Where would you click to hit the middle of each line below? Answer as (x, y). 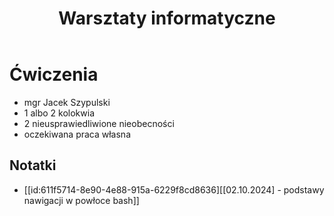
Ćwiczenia (54, 74)
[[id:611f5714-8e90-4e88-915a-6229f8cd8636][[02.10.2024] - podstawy (174, 189)
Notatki (33, 165)
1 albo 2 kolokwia (59, 113)
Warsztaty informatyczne (167, 18)
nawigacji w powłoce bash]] (81, 200)
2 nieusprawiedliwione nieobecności (99, 123)
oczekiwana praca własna (77, 134)
